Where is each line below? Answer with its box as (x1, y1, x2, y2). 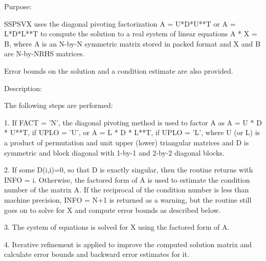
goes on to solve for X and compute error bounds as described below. (4, 204, 221, 215)
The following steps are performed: (4, 100, 113, 111)
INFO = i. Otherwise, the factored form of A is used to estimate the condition (4, 174, 250, 185)
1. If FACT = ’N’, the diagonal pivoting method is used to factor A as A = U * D (4, 117, 262, 127)
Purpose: (4, 1, 32, 11)
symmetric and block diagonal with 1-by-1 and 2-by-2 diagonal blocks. (4, 147, 225, 158)
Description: (4, 82, 42, 93)
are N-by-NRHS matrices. (4, 48, 85, 59)
